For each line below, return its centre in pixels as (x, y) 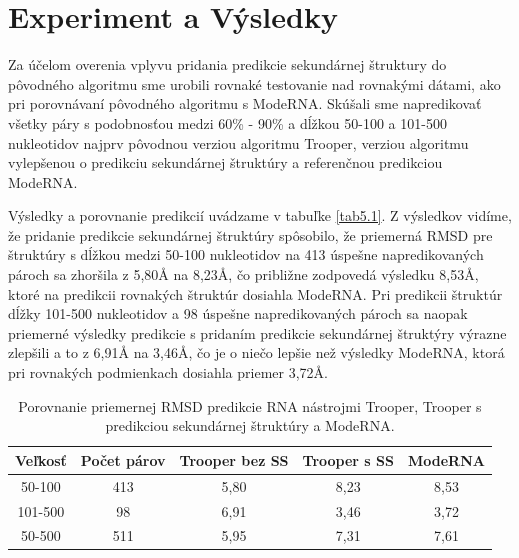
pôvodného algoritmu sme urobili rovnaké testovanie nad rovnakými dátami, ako (254, 83)
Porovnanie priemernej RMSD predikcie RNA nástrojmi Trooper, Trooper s (250, 405)
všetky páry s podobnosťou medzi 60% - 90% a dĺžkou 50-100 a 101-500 (227, 122)
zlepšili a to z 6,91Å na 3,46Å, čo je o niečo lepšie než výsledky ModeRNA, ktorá (256, 352)
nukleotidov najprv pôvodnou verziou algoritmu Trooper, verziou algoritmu (238, 142)
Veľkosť (41, 459)
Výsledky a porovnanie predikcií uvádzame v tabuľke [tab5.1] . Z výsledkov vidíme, (260, 215)
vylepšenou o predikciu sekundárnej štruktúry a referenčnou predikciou (225, 162)
